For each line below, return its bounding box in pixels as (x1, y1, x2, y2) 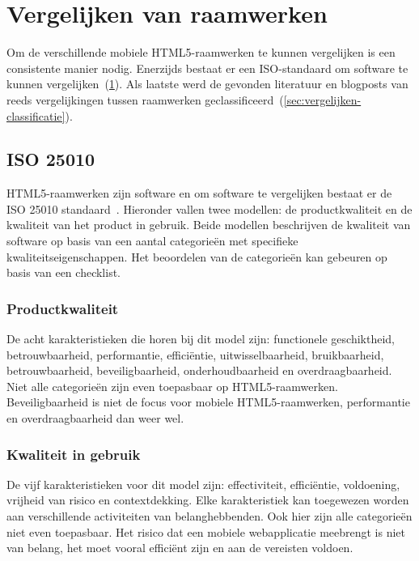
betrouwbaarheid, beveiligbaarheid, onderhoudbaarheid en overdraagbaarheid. (6, 362, 392, 379)
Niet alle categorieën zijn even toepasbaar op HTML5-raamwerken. (6, 377, 338, 394)
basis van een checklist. (6, 264, 121, 281)
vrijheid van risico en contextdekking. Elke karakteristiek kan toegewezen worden (6, 491, 409, 508)
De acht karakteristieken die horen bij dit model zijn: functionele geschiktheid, (6, 330, 395, 347)
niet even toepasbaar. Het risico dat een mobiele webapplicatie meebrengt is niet (6, 523, 406, 540)
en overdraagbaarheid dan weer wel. (6, 410, 184, 427)
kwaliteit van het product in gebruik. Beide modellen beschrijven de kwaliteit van (6, 216, 411, 233)
